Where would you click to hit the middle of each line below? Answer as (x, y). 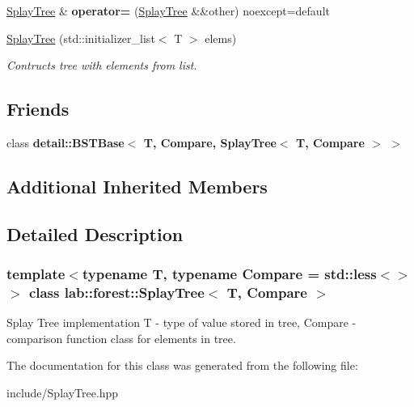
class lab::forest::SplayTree (116, 292)
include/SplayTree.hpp (63, 393)
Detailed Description (95, 233)
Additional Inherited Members (137, 186)
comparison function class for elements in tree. (121, 338)
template (36, 274)
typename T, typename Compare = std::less (229, 274)
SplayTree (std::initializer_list (81, 38)
